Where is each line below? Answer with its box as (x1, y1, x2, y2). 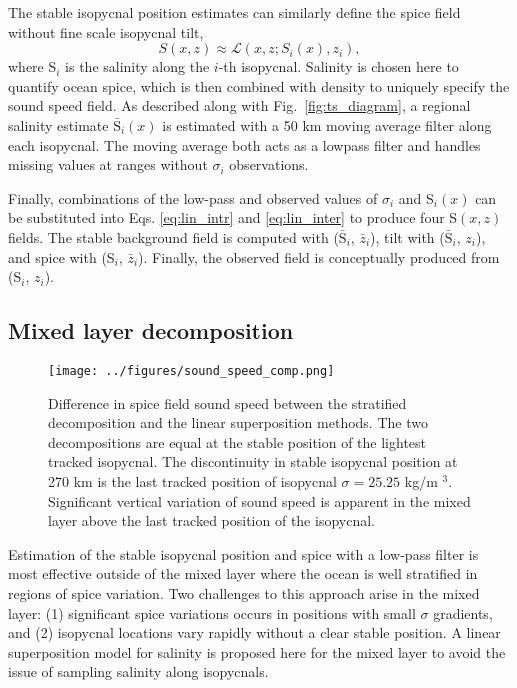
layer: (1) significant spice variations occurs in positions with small (8, 602, 416, 623)
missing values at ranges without (8, 154, 208, 175)
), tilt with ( (370, 226, 445, 247)
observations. (229, 154, 309, 175)
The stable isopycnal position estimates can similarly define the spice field (8, 2, 461, 22)
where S (8, 56, 57, 77)
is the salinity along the (65, 56, 210, 77)
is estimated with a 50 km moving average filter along (162, 114, 492, 135)
